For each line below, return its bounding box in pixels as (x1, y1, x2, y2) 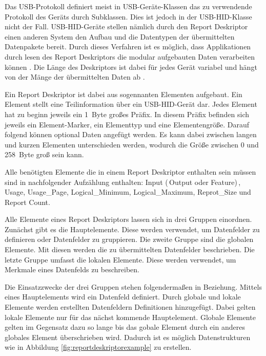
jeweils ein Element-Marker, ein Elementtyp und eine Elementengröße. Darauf (5, 119, 250, 129)
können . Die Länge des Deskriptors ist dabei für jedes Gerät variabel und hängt (5, 61, 257, 72)
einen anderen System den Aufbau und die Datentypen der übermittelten (5, 31, 235, 42)
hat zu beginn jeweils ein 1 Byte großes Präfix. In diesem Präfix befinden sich (5, 108, 250, 119)
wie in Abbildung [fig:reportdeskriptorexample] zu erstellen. (5, 342, 192, 352)
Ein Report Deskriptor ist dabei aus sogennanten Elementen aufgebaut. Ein (5, 88, 242, 99)
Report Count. (5, 196, 50, 207)
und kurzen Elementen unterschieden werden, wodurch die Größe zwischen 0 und (5, 139, 259, 149)
